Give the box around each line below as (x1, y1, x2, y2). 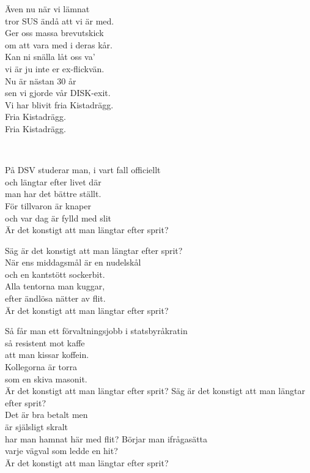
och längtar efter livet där (5, 175, 101, 188)
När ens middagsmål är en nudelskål (5, 256, 141, 269)
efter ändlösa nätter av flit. (5, 292, 106, 305)
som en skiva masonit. (5, 372, 87, 385)
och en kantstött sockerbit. (5, 267, 105, 280)
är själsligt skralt (5, 420, 68, 433)
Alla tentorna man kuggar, (5, 280, 105, 292)
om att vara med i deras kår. (5, 38, 113, 51)
